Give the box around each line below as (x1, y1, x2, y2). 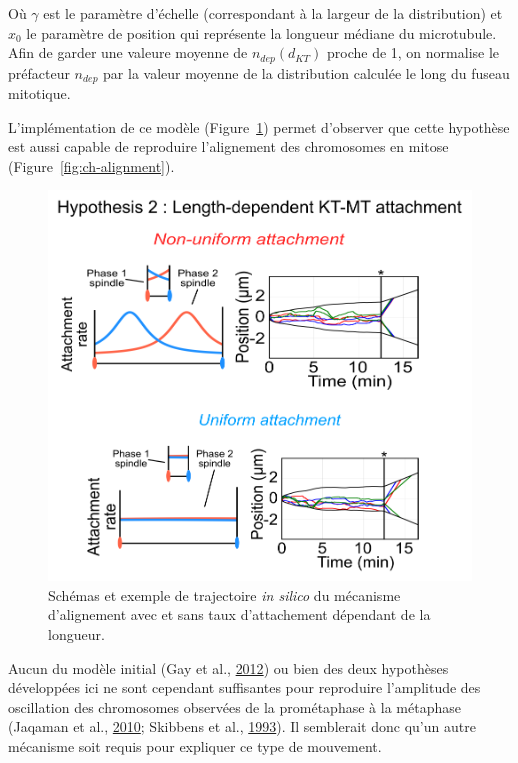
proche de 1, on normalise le (327, 42, 500, 63)
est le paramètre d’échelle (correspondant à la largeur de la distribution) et (43, 3, 503, 23)
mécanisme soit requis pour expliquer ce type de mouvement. (8, 735, 382, 756)
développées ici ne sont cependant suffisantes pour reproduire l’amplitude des (8, 677, 481, 698)
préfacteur (8, 62, 70, 83)
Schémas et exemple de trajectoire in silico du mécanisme (48, 584, 401, 605)
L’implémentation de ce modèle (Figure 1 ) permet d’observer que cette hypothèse (8, 116, 510, 137)
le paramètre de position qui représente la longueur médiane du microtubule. (26, 22, 497, 43)
